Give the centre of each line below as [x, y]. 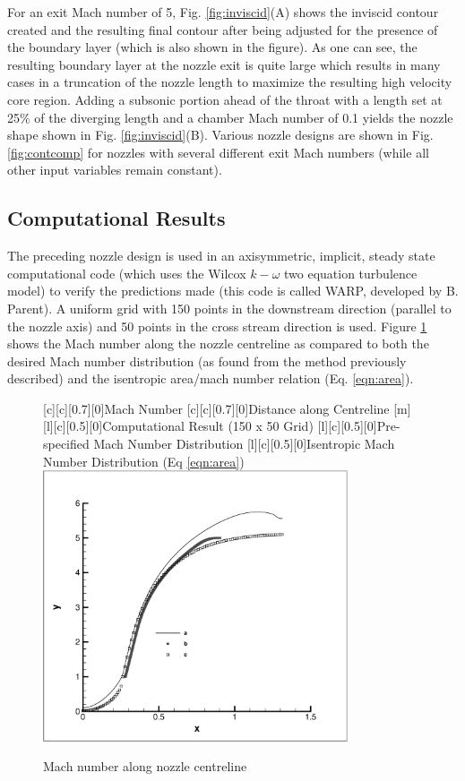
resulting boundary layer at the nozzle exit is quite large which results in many [224, 64]
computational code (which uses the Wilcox [127, 273]
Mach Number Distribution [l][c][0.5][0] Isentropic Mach [244, 444]
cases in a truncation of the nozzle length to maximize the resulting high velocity [230, 82]
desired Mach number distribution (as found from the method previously [207, 360]
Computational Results [116, 218]
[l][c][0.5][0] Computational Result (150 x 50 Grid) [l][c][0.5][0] [210, 426]
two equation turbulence [351, 273]
